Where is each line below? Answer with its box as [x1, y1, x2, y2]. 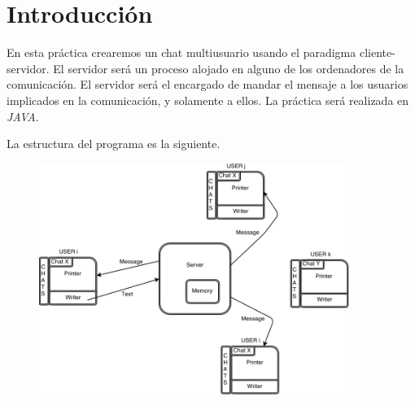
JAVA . [7, 107, 39, 124]
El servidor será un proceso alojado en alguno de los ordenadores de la [53, 59, 404, 76]
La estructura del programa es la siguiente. [7, 135, 221, 152]
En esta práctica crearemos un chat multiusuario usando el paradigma [7, 44, 356, 61]
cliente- [359, 44, 395, 61]
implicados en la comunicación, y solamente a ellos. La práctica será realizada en [7, 91, 409, 108]
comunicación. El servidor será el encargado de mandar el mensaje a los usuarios [7, 76, 408, 93]
